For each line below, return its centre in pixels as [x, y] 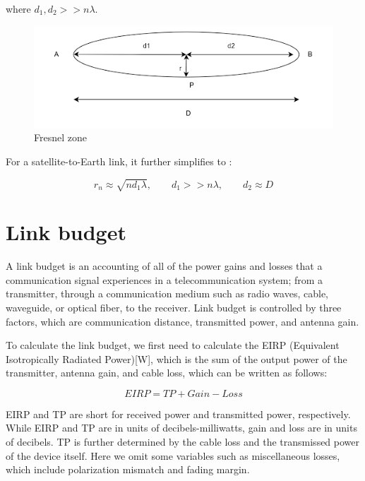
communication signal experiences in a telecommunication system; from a [164, 279]
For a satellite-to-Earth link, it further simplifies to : [119, 161]
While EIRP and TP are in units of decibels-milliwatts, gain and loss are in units [181, 428]
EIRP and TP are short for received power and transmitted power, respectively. [178, 414]
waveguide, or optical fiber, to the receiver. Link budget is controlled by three [174, 307]
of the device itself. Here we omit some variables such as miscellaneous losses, [173, 455]
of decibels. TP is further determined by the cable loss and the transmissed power [183, 442]
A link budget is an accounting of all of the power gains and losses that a [164, 266]
